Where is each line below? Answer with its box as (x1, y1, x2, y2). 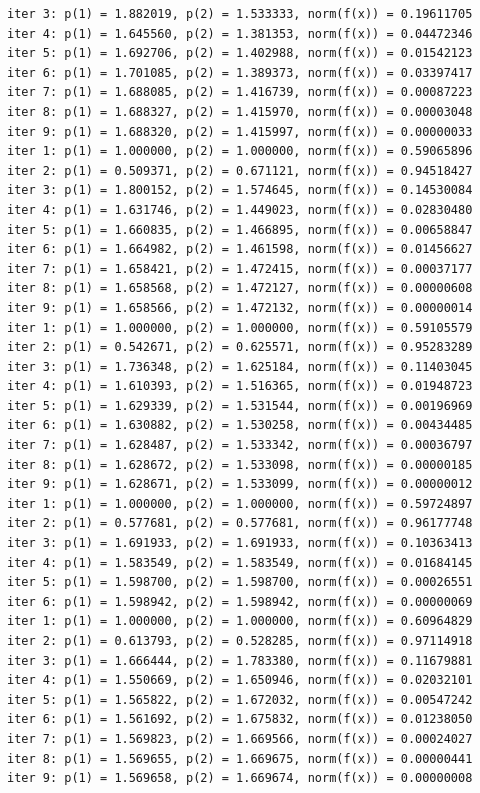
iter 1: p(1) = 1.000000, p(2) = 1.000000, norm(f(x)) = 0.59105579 (7, 320, 473, 335)
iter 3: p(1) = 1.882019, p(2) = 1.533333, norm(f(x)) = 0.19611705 (7, 7, 473, 21)
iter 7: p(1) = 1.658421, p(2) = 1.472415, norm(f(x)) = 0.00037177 (7, 261, 473, 276)
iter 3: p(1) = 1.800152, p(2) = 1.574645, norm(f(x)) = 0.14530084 (7, 183, 473, 198)
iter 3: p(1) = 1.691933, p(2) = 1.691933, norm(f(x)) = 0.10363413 (7, 536, 473, 551)
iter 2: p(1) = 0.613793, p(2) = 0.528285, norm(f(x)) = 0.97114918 (7, 634, 473, 648)
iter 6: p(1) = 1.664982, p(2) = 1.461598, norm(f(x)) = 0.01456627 (7, 242, 473, 257)
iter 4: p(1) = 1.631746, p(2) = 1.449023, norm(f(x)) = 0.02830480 (7, 202, 473, 217)
